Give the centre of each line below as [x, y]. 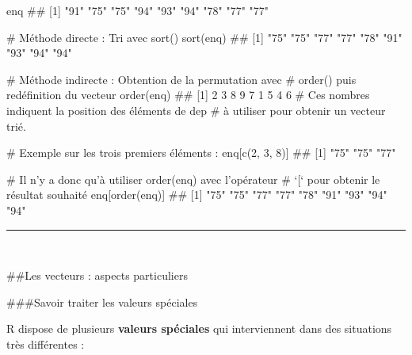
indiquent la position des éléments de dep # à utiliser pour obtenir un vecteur [196, 110]
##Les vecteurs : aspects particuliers [97, 275]
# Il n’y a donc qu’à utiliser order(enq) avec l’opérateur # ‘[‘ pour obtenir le [193, 179]
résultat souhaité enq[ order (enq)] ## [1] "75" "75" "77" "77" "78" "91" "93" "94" [197, 195]
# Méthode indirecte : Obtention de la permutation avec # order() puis [181, 79]
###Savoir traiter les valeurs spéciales [102, 302]
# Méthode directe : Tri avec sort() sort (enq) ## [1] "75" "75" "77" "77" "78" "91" [204, 37]
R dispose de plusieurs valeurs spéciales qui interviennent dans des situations [199, 328]
